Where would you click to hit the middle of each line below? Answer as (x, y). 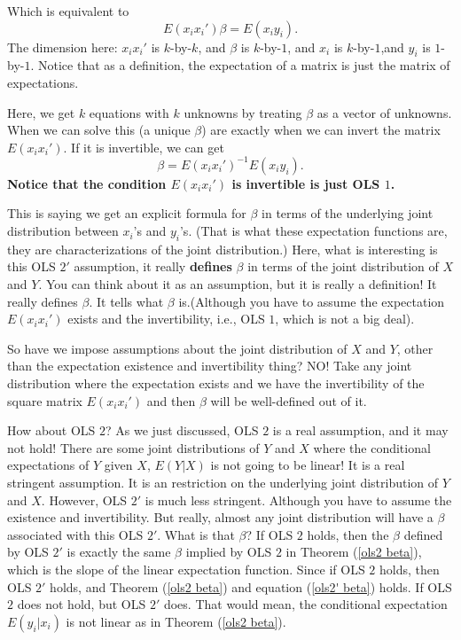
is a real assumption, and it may (360, 430)
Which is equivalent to (68, 11)
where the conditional (372, 447)
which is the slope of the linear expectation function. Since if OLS (186, 569)
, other (415, 348)
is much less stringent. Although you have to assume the (298, 500)
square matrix (45, 400)
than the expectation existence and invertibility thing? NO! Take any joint (210, 366)
